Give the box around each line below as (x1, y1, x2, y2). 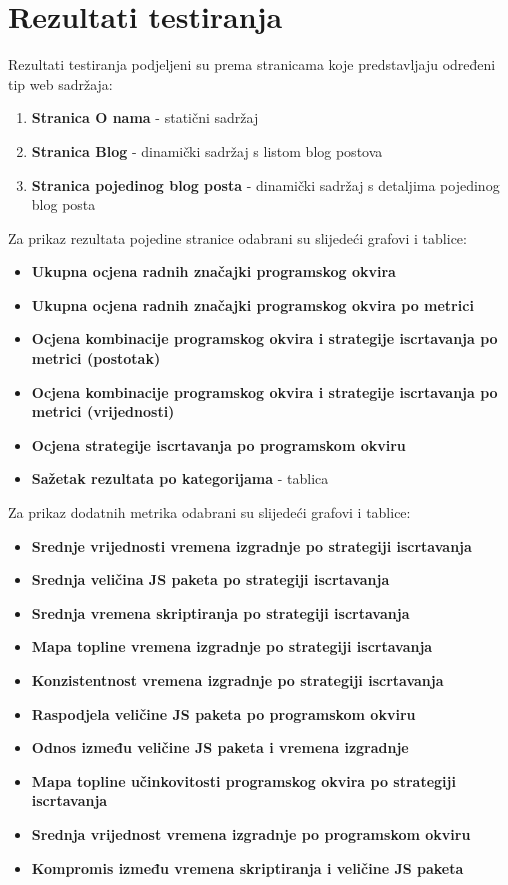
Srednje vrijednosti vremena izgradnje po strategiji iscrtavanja (31, 535, 472, 556)
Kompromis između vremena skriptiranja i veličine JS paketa (31, 857, 464, 878)
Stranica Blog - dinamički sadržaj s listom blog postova (31, 140, 383, 161)
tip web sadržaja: (8, 73, 113, 94)
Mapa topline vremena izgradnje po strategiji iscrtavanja (31, 636, 433, 657)
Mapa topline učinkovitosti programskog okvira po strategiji (31, 770, 456, 791)
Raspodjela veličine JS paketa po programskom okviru (31, 703, 416, 724)
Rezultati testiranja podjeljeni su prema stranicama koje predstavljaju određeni (8, 54, 496, 75)
